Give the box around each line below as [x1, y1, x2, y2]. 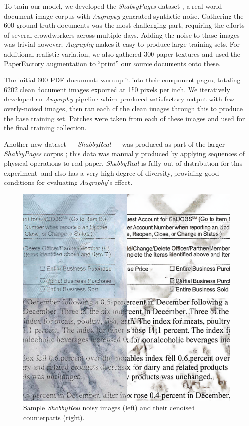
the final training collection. [4, 122, 87, 133]
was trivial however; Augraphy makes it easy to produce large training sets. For [4, 39, 240, 49]
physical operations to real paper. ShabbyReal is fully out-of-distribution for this [4, 158, 243, 168]
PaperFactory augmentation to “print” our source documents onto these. [4, 58, 221, 68]
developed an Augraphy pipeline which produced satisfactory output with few [4, 94, 235, 104]
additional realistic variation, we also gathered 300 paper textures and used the [4, 48, 241, 59]
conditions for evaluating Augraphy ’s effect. [4, 177, 133, 187]
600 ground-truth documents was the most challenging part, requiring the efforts [4, 20, 245, 30]
